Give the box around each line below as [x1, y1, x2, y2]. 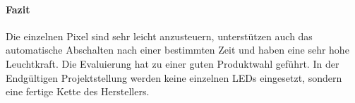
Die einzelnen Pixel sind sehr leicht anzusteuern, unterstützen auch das [6, 28, 313, 43]
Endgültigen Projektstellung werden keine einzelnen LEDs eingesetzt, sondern [6, 70, 342, 85]
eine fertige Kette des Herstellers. [6, 84, 150, 99]
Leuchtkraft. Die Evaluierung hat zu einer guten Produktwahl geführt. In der [6, 56, 339, 71]
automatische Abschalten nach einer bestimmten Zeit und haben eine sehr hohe [6, 42, 349, 57]
